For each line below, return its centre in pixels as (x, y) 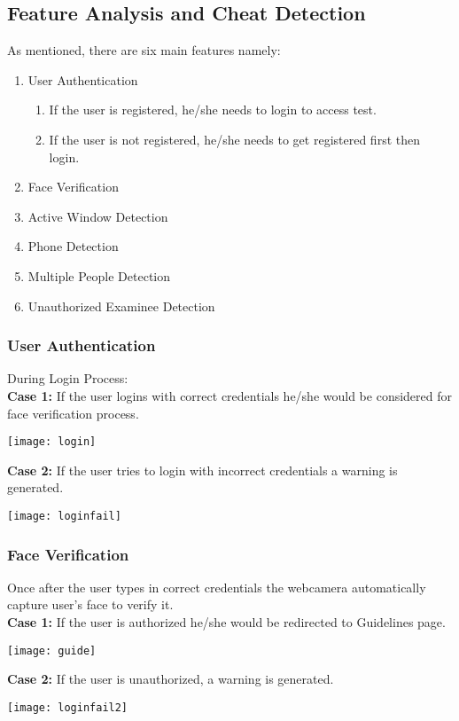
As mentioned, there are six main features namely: (144, 50)
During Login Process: (68, 378)
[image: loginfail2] (68, 707)
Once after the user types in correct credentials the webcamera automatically (217, 587)
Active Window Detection (98, 216)
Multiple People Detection (99, 275)
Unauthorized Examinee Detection (121, 306)
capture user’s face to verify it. (90, 604)
